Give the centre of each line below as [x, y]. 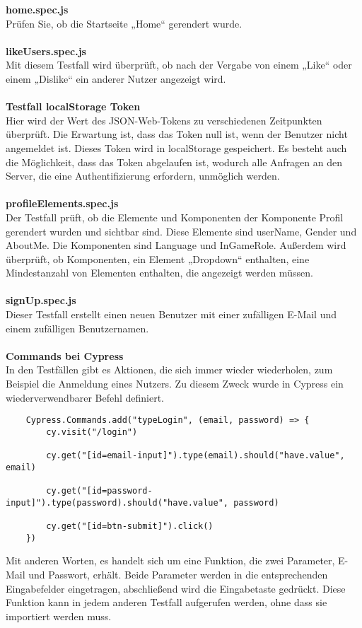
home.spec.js [37, 9]
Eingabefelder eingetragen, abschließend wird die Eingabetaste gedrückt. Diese [176, 588]
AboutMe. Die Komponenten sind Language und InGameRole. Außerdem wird [176, 245]
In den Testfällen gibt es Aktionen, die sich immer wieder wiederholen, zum [169, 370]
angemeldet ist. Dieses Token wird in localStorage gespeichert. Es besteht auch [176, 147]
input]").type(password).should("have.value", [117, 502]
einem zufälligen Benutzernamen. [77, 328]
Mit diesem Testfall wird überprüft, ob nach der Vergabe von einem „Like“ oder [179, 65]
